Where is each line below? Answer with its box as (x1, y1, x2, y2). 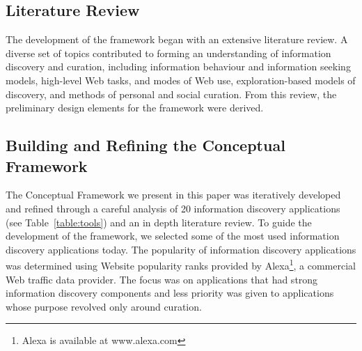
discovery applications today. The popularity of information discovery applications (6, 242, 356, 256)
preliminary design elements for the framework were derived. (6, 100, 264, 115)
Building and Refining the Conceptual (6, 134, 285, 156)
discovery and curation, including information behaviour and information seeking (6, 59, 351, 74)
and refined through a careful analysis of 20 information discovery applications (6, 201, 340, 215)
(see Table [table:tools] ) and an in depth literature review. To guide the (6, 214, 312, 229)
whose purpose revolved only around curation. (6, 299, 202, 313)
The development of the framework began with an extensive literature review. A (6, 32, 348, 47)
